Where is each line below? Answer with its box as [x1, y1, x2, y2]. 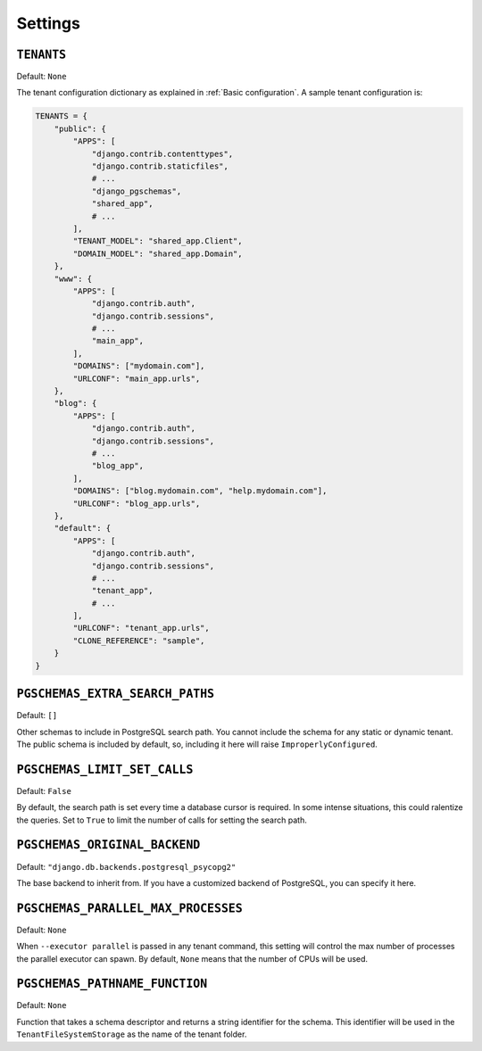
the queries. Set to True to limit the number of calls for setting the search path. [16, 815, 307, 825]
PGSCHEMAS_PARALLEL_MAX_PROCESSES [16, 901, 243, 915]
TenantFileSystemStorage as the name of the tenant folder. [16, 1029, 247, 1039]
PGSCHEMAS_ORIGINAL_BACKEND [16, 838, 201, 852]
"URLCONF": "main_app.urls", [72, 373, 201, 384]
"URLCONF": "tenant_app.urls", [72, 623, 210, 633]
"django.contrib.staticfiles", [91, 161, 229, 171]
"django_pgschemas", [91, 186, 182, 196]
